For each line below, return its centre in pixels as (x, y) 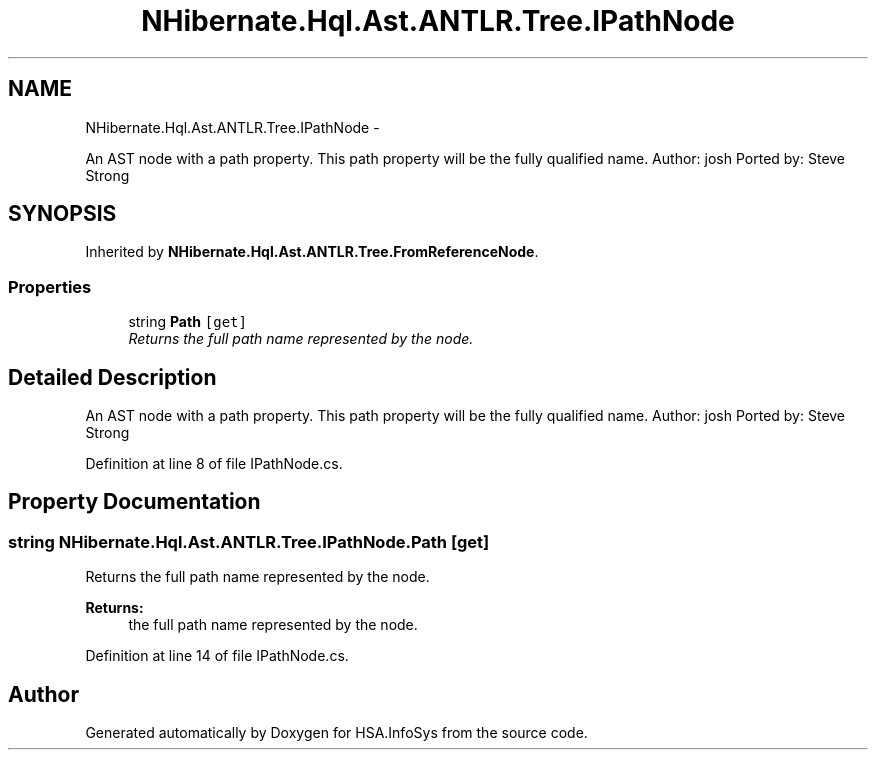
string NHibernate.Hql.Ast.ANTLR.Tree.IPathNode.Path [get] (249, 541)
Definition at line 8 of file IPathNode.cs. (214, 464)
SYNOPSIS (62, 214)
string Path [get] (187, 322)
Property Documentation (134, 502)
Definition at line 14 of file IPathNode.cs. (217, 656)
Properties (50, 286)
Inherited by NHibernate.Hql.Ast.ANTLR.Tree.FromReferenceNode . (312, 252)
